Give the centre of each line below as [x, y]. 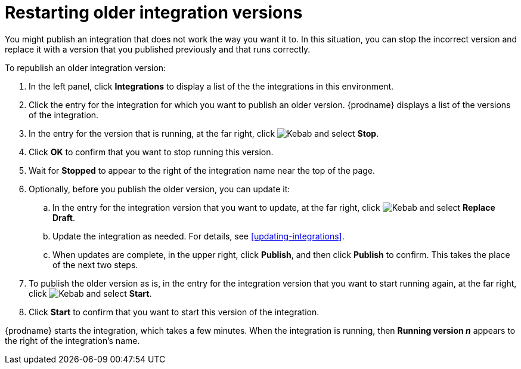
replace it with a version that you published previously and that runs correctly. [158, 49]
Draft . [64, 217]
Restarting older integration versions [154, 13]
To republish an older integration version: [86, 67]
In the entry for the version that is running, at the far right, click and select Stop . [204, 133]
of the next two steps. [95, 265]
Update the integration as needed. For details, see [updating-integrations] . [199, 236]
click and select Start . [90, 293]
